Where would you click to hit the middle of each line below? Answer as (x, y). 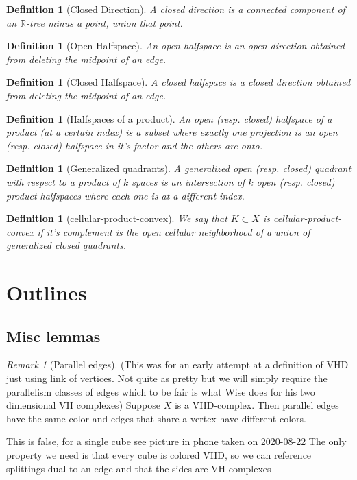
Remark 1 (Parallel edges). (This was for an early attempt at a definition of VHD (177, 364)
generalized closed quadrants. (66, 245)
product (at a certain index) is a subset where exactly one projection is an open (172, 132)
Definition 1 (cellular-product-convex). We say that (117, 218)
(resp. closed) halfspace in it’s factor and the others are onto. (134, 145)
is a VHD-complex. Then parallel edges (257, 405)
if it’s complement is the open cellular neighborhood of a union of (174, 231)
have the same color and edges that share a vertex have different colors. (156, 418)
